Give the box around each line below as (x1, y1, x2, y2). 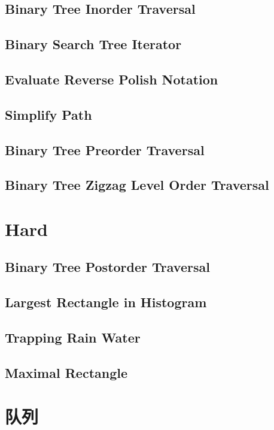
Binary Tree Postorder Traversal (5, 258, 210, 276)
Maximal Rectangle (5, 363, 128, 381)
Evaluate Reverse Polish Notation (5, 69, 218, 88)
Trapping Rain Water (5, 328, 141, 347)
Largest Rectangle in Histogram (5, 293, 207, 311)
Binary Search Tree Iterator (5, 35, 182, 53)
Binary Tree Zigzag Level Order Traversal (5, 175, 269, 194)
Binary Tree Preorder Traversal (5, 140, 205, 159)
